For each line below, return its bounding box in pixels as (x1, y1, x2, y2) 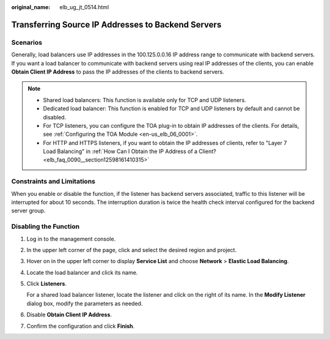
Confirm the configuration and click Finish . (26, 322, 135, 330)
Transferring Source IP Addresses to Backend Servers (11, 19, 222, 30)
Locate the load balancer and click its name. (26, 269, 138, 276)
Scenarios (11, 38, 43, 47)
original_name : (11, 4, 51, 10)
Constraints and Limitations (11, 177, 96, 186)
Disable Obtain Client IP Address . (26, 311, 112, 318)
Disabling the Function (11, 222, 80, 231)
